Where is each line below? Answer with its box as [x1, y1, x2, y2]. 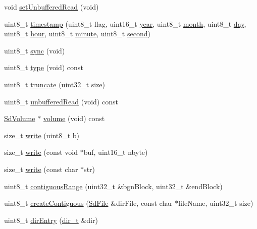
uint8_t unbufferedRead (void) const [4, 96, 118, 106]
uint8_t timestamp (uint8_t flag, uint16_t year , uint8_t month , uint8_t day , [4, 18, 246, 29]
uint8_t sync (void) [4, 45, 65, 55]
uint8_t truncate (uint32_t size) [4, 79, 106, 89]
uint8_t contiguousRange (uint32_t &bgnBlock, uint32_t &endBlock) [4, 181, 223, 191]
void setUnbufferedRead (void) [4, 2, 99, 12]
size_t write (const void [4, 147, 78, 157]
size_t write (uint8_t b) [4, 130, 80, 140]
